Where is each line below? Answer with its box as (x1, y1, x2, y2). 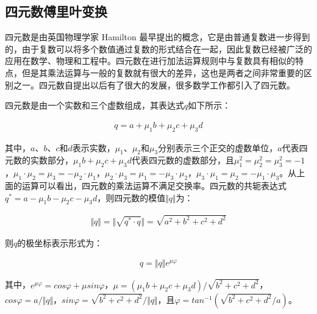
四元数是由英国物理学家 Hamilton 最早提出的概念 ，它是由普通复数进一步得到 (5, 30, 310, 43)
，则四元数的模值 (97, 191, 166, 204)
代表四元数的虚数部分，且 (132, 154, 235, 166)
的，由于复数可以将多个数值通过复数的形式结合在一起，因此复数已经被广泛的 (5, 42, 312, 55)
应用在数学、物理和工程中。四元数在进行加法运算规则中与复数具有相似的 (5, 54, 295, 67)
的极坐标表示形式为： (17, 236, 103, 249)
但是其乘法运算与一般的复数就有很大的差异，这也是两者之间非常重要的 (21, 66, 304, 79)
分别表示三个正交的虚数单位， (158, 141, 278, 154)
